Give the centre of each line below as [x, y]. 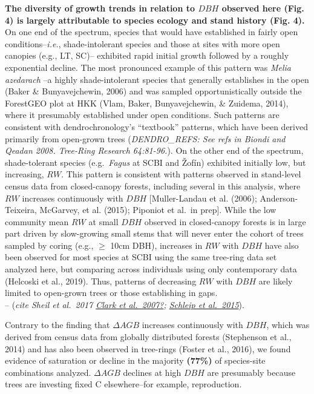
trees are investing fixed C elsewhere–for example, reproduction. [123, 384]
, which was [288, 325]
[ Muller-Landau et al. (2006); [203, 198]
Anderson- [279, 198]
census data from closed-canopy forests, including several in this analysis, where [153, 186]
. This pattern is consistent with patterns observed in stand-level [181, 174]
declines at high [152, 372]
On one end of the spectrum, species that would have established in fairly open [152, 32]
